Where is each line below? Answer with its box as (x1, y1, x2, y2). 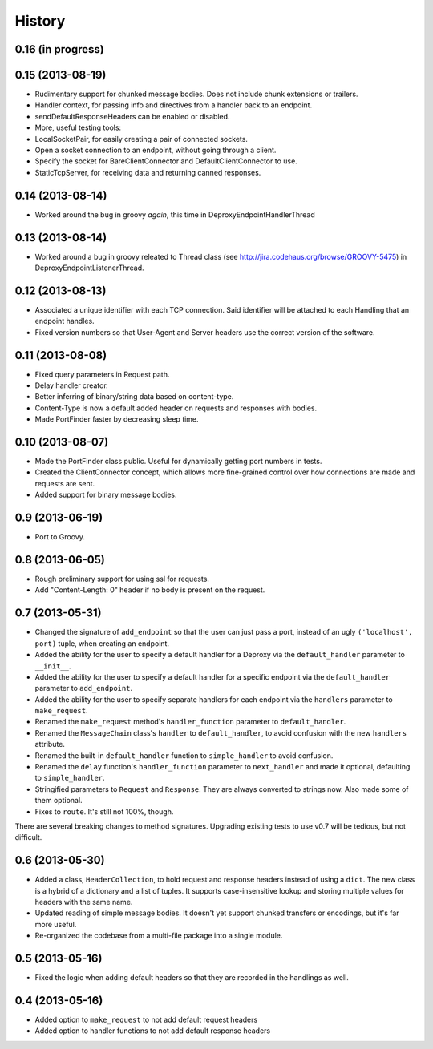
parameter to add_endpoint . (34, 684, 132, 693)
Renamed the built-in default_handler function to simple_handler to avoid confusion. (34, 750, 334, 761)
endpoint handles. (34, 317, 95, 326)
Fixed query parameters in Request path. (34, 369, 170, 379)
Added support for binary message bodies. (34, 490, 177, 500)
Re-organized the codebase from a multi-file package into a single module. (34, 930, 283, 941)
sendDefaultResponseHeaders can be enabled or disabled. (34, 111, 230, 121)
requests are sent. (34, 478, 95, 488)
